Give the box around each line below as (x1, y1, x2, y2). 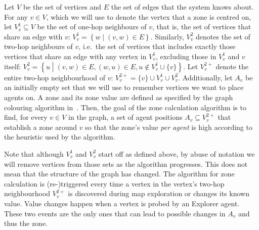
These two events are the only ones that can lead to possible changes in (4, 208, 226, 218)
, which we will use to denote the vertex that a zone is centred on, (46, 11, 251, 22)
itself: (4, 61, 21, 71)
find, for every (4, 112, 48, 122)
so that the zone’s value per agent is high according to (85, 121, 252, 132)
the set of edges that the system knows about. (111, 2, 254, 12)
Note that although (4, 148, 64, 159)
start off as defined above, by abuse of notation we (98, 148, 255, 159)
